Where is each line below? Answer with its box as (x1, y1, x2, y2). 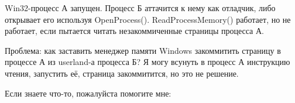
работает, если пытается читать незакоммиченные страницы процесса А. (5, 25, 264, 37)
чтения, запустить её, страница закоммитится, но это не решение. (5, 67, 239, 79)
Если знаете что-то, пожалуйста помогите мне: (5, 87, 171, 99)
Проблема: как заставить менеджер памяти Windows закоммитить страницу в (5, 44, 281, 56)
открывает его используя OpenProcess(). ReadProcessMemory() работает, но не (5, 13, 291, 25)
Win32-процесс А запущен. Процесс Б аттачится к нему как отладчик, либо (5, 2, 276, 13)
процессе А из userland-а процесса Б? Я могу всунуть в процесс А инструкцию (5, 56, 290, 68)
